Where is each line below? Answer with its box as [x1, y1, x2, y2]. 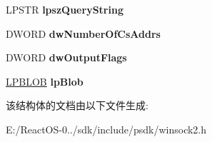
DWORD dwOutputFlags [6, 50, 127, 65]
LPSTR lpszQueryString [6, 2, 123, 16]
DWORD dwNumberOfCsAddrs [6, 26, 161, 41]
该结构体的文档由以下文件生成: [6, 98, 148, 113]
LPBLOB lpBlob [6, 73, 84, 88]
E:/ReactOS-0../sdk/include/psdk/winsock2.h [6, 121, 207, 136]
